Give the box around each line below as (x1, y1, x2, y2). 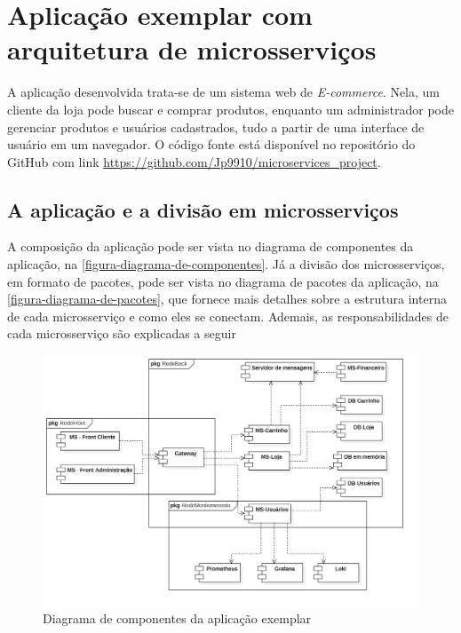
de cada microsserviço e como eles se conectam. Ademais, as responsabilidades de (7, 306, 449, 325)
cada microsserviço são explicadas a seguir (7, 324, 236, 343)
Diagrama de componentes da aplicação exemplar (43, 609, 312, 628)
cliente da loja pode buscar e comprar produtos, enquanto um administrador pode (7, 99, 454, 118)
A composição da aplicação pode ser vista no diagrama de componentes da (7, 237, 414, 256)
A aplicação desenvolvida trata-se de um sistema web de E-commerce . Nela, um (7, 83, 440, 101)
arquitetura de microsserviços (7, 31, 377, 67)
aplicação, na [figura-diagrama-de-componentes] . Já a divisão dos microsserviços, (7, 255, 445, 273)
